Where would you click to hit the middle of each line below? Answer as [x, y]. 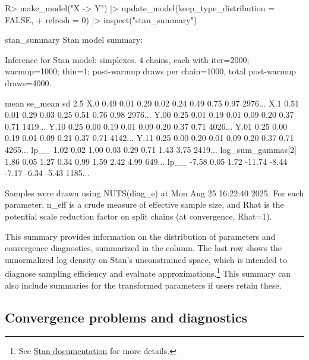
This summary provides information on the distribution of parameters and [140, 236]
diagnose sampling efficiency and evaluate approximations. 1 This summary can [148, 272]
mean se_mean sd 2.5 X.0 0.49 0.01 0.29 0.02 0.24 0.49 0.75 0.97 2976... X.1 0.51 [152, 103]
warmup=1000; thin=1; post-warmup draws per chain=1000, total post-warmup [151, 71]
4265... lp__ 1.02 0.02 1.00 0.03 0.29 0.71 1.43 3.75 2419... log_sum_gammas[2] [151, 149]
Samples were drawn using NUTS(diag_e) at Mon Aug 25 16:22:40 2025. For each [154, 192]
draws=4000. [28, 82]
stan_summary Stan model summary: [74, 40]
